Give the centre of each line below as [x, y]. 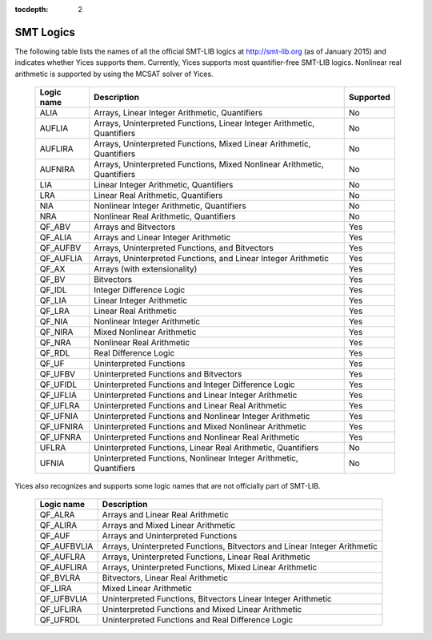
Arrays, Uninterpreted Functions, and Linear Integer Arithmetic [211, 259]
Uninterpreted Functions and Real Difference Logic [198, 620]
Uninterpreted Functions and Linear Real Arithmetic [190, 406]
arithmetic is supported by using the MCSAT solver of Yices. [114, 74]
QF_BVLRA [60, 578]
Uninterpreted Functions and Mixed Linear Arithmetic [202, 610]
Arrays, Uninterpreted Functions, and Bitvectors [183, 248]
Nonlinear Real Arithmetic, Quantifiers [164, 216]
